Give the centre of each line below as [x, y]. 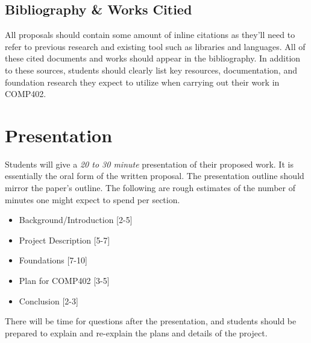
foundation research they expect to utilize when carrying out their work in [142, 82]
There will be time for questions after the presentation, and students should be [151, 321]
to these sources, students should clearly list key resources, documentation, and [151, 70]
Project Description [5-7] [64, 240]
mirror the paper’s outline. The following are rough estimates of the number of [150, 188]
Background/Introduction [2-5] [76, 220]
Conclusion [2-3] [49, 301]
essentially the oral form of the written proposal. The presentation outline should [155, 176]
